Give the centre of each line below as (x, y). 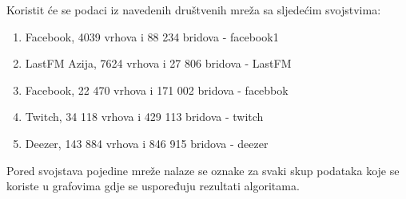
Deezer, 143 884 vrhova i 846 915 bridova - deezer (147, 143)
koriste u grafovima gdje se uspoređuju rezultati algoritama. (153, 186)
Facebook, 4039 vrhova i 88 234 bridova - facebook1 (152, 36)
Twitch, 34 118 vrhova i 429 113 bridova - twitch (144, 117)
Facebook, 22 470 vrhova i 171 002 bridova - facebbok (157, 90)
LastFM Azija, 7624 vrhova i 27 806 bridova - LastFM (158, 63)
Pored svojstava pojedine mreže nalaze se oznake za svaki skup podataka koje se (203, 170)
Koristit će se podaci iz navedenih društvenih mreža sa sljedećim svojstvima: (194, 10)
